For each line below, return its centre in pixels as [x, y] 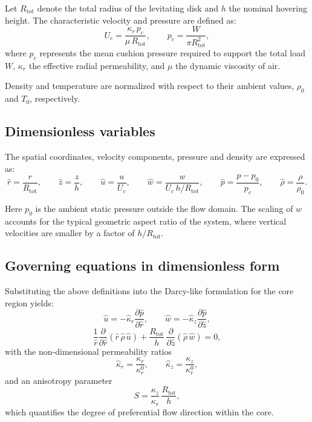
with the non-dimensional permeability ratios [88, 351]
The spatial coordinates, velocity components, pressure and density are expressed [155, 157]
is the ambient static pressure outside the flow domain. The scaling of [164, 208]
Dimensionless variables [80, 131]
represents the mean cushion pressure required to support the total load [173, 53]
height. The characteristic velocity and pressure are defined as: [121, 20]
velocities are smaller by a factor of [70, 233]
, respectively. [55, 98]
